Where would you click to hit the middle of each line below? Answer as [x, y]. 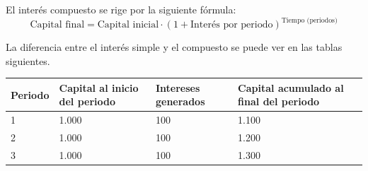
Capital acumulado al [291, 87]
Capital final [57, 25]
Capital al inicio [99, 87]
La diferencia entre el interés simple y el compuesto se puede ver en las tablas [174, 47]
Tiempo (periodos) [309, 20]
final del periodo [279, 101]
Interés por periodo [232, 25]
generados [180, 101]
